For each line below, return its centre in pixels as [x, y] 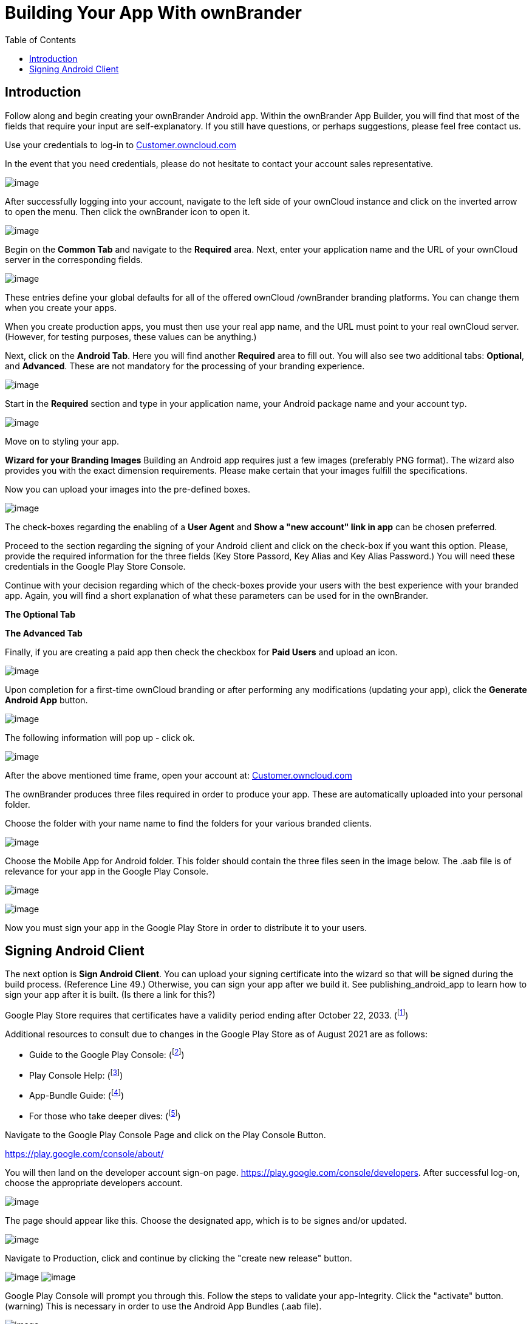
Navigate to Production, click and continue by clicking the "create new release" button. [179, 1258]
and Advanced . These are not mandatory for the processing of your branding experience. [185, 366]
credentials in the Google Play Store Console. [95, 566]
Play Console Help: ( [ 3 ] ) [76, 1074]
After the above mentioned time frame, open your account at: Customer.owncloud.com [179, 775]
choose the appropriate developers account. [94, 1182]
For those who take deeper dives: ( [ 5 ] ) [105, 1115]
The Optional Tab [40, 614]
